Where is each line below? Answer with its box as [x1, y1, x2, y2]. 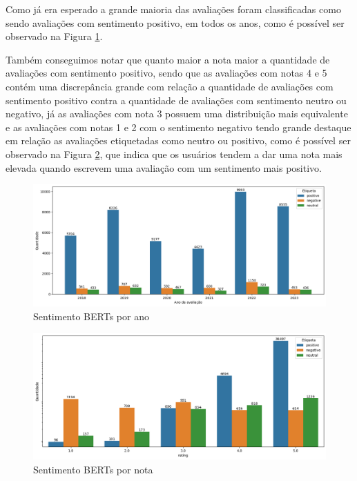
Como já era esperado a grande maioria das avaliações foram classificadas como [6, 2, 341, 16]
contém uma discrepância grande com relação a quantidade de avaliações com [6, 79, 334, 93]
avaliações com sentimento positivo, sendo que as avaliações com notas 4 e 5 [6, 66, 327, 80]
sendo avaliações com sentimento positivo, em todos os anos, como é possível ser [6, 15, 345, 30]
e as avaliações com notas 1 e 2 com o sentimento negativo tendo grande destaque [6, 119, 351, 134]
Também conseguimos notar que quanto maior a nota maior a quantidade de [6, 52, 330, 66]
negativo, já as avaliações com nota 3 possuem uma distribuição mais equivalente [6, 106, 348, 121]
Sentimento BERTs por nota [33, 462, 153, 476]
